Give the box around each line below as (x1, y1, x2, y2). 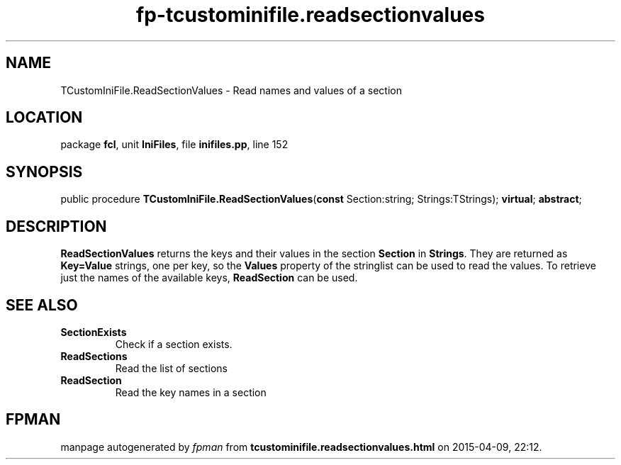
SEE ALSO (6, 296, 78, 314)
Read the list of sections (115, 362, 228, 374)
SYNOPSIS (6, 162, 83, 181)
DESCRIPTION (6, 217, 107, 235)
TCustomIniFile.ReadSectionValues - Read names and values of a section (60, 84, 402, 96)
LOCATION (6, 108, 83, 127)
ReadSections (60, 349, 128, 362)
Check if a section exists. (115, 337, 233, 350)
